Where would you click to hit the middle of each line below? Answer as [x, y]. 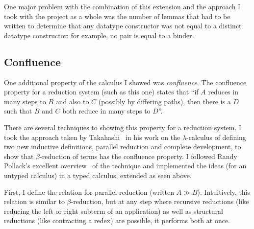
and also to [72, 101]
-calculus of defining [216, 137]
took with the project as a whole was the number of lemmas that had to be [117, 16]
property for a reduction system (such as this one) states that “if [101, 92]
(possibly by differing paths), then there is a [165, 101]
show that [19, 156]
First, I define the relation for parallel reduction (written [89, 192]
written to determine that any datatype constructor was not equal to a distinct [123, 26]
